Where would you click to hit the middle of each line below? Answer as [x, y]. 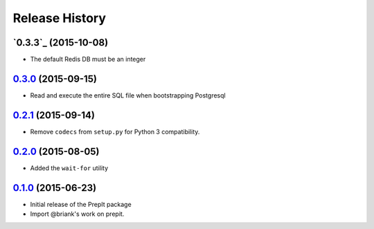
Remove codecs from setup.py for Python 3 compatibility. [115, 131]
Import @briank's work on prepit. [77, 214]
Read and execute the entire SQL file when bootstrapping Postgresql [128, 95]
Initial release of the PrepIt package [81, 204]
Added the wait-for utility [69, 168]
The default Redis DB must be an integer [88, 59]
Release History [60, 18]
